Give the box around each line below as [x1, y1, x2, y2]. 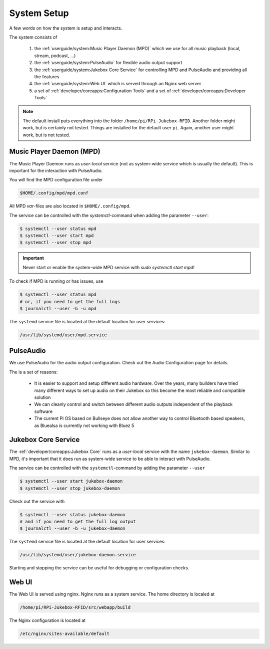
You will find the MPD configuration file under [9, 177, 103, 183]
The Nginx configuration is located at [9, 617, 86, 623]
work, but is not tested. [22, 132, 70, 138]
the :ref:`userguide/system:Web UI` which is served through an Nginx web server [34, 81, 201, 87]
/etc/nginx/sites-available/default [19, 631, 110, 636]
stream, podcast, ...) [34, 53, 76, 59]
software [34, 408, 52, 414]
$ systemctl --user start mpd [19, 233, 94, 239]
